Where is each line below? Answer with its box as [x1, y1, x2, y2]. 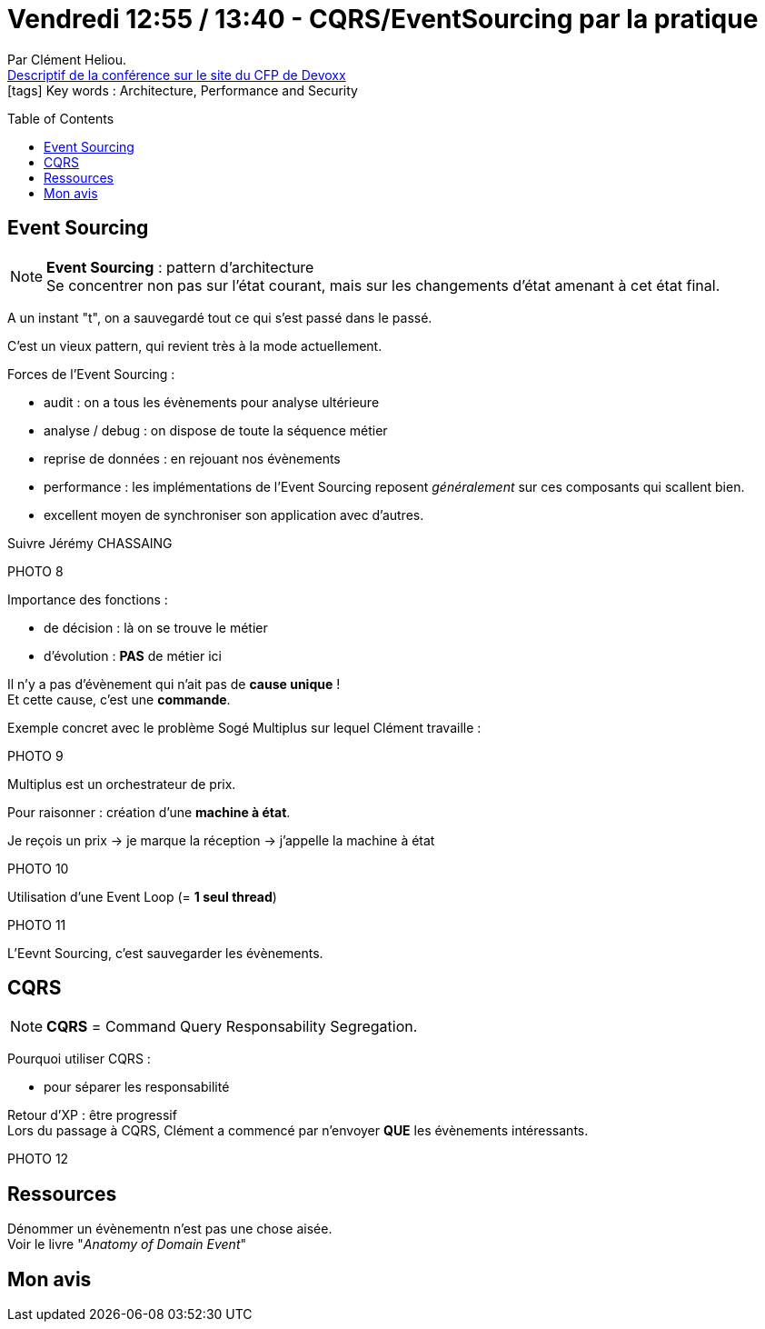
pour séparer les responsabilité [44, 1079, 230, 1095]
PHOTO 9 [7, 747, 64, 764]
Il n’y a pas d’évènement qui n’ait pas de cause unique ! [7, 675, 341, 692]
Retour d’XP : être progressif [7, 1107, 177, 1124]
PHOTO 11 [7, 916, 66, 933]
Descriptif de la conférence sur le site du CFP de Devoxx [7, 66, 346, 83]
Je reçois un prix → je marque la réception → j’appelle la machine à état [7, 832, 435, 848]
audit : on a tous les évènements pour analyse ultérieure [44, 394, 380, 410]
